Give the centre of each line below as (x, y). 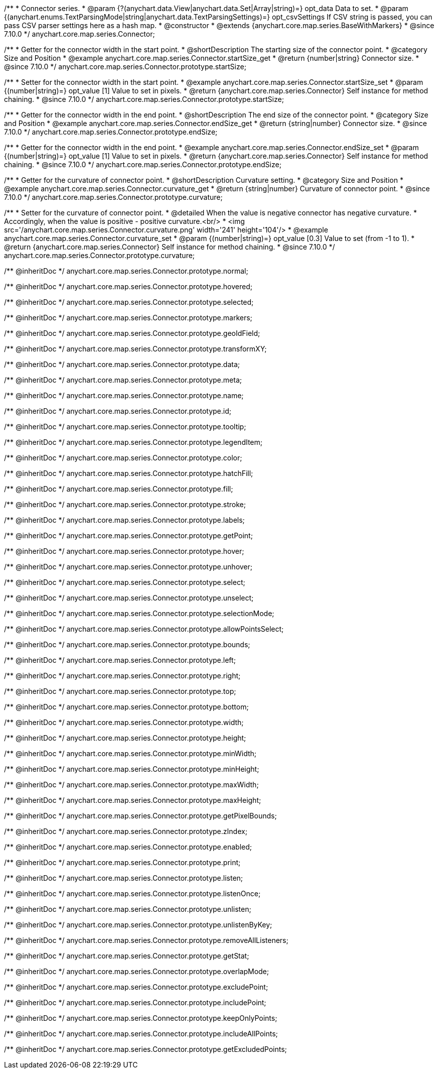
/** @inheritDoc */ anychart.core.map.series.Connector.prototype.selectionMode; (139, 613)
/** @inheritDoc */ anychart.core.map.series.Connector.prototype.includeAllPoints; (141, 1034)
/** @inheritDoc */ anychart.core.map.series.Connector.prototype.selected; (129, 302)
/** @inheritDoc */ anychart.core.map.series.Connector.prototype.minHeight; (132, 769)
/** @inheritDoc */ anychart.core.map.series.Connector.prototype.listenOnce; (132, 893)
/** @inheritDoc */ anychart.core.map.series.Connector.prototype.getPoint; (128, 535)
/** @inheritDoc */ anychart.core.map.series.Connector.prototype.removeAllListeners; (146, 940)
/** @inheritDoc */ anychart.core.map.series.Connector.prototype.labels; (124, 520)
